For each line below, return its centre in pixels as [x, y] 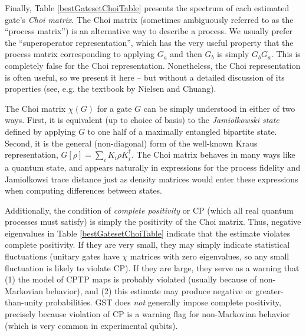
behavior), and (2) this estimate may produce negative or [149, 290]
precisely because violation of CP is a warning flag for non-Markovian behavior [147, 314]
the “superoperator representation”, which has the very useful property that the [149, 42]
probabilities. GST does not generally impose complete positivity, [163, 302]
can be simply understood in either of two [219, 108]
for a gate [114, 108]
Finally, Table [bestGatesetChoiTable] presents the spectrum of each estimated [147, 8]
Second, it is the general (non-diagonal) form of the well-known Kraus [131, 143]
